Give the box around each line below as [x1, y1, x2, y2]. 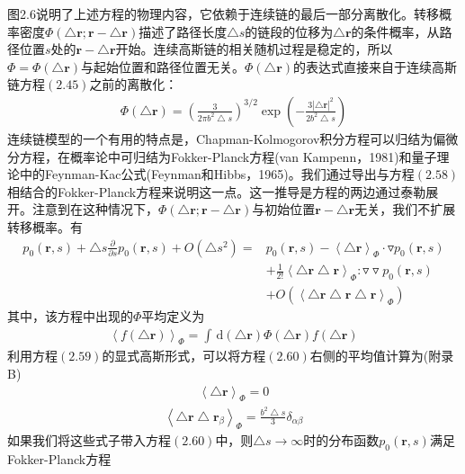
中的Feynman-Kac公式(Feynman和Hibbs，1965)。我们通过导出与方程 [19, 165, 415, 183]
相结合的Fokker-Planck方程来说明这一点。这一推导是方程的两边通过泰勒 [7, 182, 426, 201]
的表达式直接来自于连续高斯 [293, 57, 458, 76]
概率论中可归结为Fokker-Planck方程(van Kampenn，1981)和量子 [69, 147, 437, 165]
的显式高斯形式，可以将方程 [102, 346, 266, 365]
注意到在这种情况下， [31, 200, 158, 219]
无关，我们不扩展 [354, 200, 456, 219]
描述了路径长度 [139, 22, 228, 40]
